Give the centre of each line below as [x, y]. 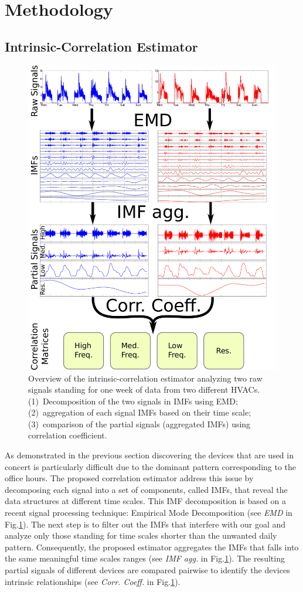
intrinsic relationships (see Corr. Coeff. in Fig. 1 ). [93, 581]
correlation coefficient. [68, 435]
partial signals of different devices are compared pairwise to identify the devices [147, 570]
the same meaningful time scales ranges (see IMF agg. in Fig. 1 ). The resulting [145, 558]
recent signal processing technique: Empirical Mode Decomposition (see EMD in [149, 513]
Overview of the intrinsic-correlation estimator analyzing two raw [145, 378]
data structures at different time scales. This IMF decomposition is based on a [145, 501]
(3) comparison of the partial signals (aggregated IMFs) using [139, 423]
